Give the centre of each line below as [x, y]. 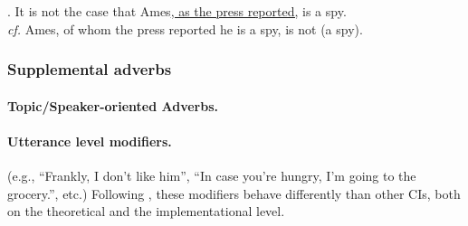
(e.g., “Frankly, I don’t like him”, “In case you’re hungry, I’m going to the [212, 176]
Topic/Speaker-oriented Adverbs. [113, 105]
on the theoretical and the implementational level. [146, 211]
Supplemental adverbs [90, 69]
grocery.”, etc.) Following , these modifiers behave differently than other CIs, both [234, 193]
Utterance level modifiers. [90, 141]
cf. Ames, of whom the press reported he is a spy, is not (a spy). [185, 28]
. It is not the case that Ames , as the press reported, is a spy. [177, 11]
